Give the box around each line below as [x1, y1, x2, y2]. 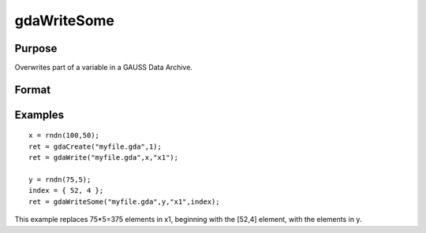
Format [14, 83, 51, 96]
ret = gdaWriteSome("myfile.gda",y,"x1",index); [28, 197, 220, 206]
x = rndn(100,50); [28, 131, 100, 140]
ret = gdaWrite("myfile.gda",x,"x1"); [28, 153, 179, 162]
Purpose [14, 42, 58, 55]
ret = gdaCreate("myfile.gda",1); [28, 142, 162, 151]
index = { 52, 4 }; [28, 186, 104, 195]
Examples [14, 108, 65, 121]
